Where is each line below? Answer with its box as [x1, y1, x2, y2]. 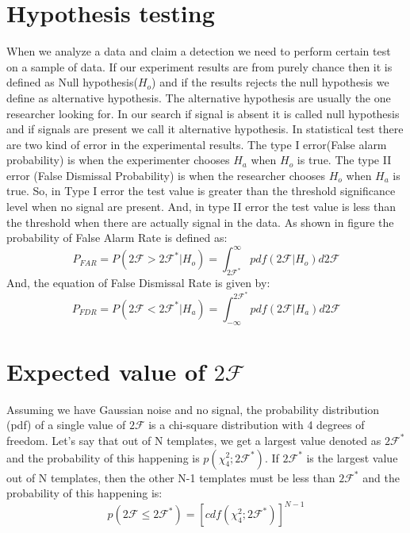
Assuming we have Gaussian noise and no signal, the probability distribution [6, 401, 380, 417]
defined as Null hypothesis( [6, 74, 138, 90]
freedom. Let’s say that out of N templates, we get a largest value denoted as [6, 431, 381, 448]
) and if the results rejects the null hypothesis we [151, 74, 389, 90]
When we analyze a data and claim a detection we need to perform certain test [6, 43, 391, 59]
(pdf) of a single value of [6, 416, 126, 433]
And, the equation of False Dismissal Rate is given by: [6, 274, 270, 291]
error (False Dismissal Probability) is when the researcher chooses [6, 167, 325, 183]
